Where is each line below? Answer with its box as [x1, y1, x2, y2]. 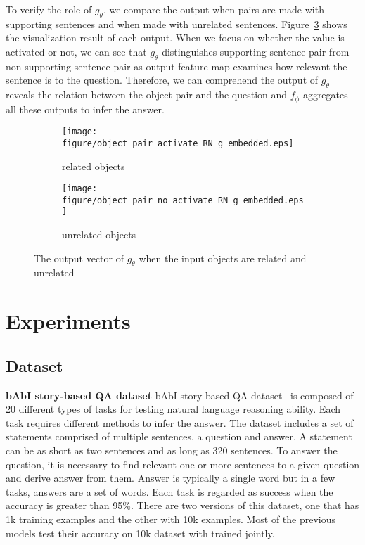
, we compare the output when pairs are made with [103, 2, 324, 16]
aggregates [302, 87, 348, 102]
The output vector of [34, 250, 124, 265]
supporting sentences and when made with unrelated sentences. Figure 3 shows [6, 16, 347, 31]
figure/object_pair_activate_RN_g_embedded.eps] [62, 138, 294, 148]
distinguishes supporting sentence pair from [162, 44, 350, 58]
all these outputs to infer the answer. [6, 101, 165, 116]
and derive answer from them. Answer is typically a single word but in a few [6, 470, 335, 485]
